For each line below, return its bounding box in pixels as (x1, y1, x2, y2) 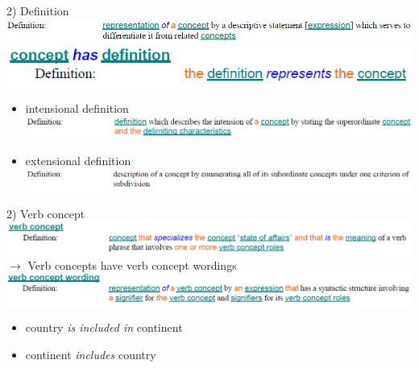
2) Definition (6, 2, 69, 19)
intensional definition (25, 100, 129, 117)
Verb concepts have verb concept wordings (27, 256, 237, 273)
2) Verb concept (6, 205, 85, 221)
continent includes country (25, 345, 156, 362)
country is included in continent (25, 319, 183, 336)
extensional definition (25, 152, 131, 169)
